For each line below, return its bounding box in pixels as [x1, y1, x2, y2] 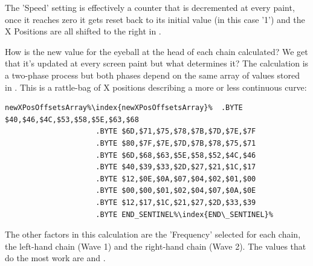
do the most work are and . [5, 251, 106, 264]
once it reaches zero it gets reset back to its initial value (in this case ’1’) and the [5, 13, 305, 25]
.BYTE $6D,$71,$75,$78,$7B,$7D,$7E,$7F [95, 127, 256, 136]
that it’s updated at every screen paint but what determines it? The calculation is [5, 57, 309, 70]
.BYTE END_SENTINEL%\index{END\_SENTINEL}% [95, 210, 273, 219]
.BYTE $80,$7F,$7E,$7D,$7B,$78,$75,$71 [95, 138, 256, 148]
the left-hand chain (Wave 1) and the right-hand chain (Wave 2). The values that [5, 239, 306, 252]
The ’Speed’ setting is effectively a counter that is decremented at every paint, [5, 1, 295, 13]
